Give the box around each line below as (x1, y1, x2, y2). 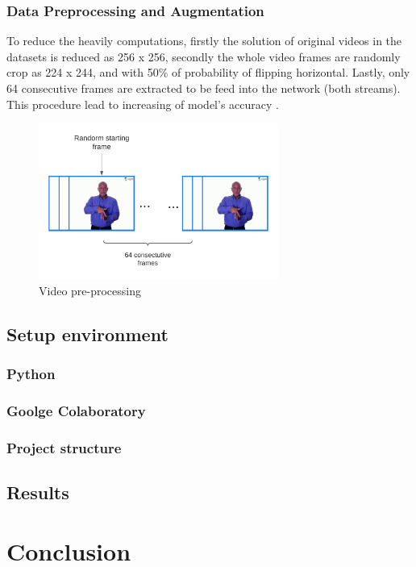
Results (6, 479, 69, 504)
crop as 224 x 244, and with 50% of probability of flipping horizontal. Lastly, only (6, 64, 410, 81)
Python (6, 363, 56, 383)
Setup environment (6, 321, 168, 346)
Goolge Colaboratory (6, 400, 146, 420)
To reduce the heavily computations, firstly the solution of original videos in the (6, 32, 402, 49)
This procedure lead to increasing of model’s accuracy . (6, 95, 279, 112)
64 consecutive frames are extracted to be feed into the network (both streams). (6, 80, 401, 96)
